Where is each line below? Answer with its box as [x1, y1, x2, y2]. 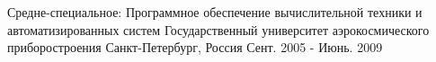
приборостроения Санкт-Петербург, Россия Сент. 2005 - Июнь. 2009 [7, 38, 383, 57]
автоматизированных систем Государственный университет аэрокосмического [7, 20, 430, 39]
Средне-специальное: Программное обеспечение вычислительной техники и [7, 3, 423, 21]
